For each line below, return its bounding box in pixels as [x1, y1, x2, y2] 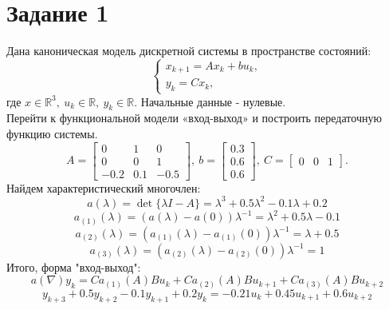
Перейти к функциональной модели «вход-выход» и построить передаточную [6, 109, 382, 126]
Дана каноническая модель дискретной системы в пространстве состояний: [6, 42, 371, 59]
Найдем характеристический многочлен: [6, 179, 201, 196]
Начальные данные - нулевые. [140, 93, 286, 109]
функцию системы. [6, 125, 98, 141]
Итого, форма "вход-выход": [6, 258, 141, 275]
